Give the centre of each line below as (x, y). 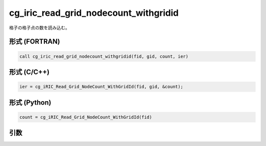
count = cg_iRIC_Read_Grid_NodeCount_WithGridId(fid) (86, 117)
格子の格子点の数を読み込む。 (39, 28)
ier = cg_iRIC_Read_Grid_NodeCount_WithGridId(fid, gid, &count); (101, 87)
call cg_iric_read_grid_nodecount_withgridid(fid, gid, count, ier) (104, 56)
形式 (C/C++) (29, 72)
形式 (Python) (30, 102)
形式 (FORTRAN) (34, 42)
